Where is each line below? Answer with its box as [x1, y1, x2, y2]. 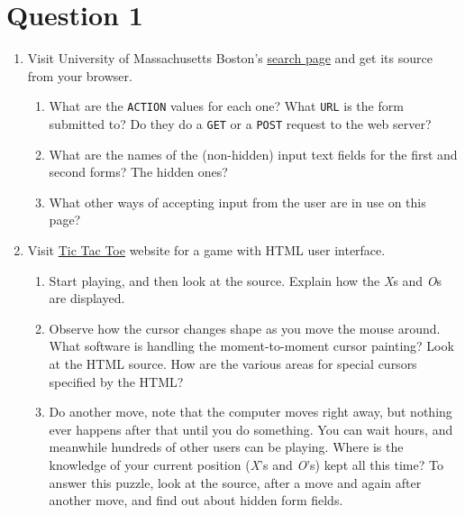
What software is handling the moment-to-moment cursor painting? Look [49, 336, 454, 355]
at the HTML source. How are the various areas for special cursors [49, 354, 417, 372]
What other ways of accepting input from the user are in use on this [49, 192, 426, 211]
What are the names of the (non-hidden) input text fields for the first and [49, 144, 458, 163]
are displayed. [49, 289, 125, 308]
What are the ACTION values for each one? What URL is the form [49, 97, 404, 115]
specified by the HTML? [49, 372, 184, 391]
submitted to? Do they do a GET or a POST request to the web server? [49, 114, 432, 133]
